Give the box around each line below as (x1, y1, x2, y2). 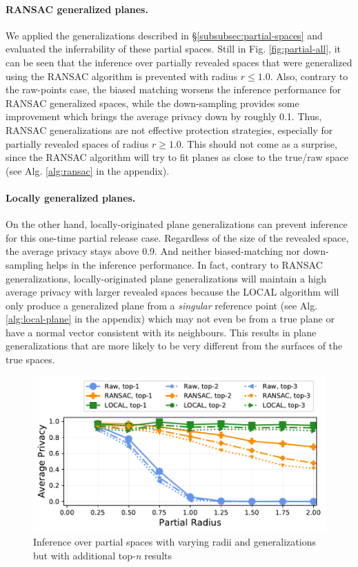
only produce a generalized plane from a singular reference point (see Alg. (6, 298, 318, 312)
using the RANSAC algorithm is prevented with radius (6, 68, 238, 83)
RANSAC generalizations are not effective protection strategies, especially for (6, 122, 333, 137)
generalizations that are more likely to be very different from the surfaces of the (6, 338, 343, 353)
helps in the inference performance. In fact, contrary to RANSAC (46, 257, 323, 271)
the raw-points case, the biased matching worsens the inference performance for (6, 82, 341, 97)
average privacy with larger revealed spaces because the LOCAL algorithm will (6, 285, 339, 299)
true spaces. (6, 352, 55, 367)
